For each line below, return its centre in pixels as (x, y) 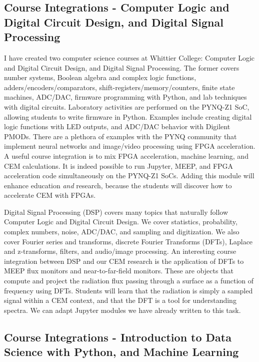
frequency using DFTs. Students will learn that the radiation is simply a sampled (128, 290)
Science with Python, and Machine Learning (121, 352)
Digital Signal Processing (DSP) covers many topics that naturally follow (116, 212)
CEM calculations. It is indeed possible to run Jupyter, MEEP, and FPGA (119, 165)
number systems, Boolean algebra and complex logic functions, (100, 77)
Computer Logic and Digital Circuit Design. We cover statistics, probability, (121, 222)
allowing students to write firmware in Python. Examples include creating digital (128, 116)
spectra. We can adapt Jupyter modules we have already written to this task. (122, 310)
